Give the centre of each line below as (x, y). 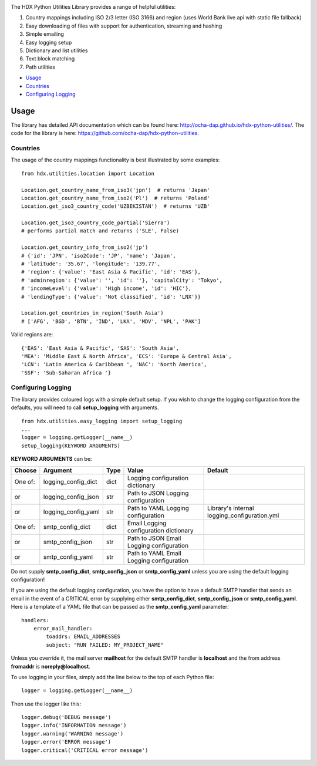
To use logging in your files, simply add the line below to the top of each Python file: (112, 677)
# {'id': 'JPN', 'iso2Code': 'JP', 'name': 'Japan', (99, 256)
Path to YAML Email (154, 553)
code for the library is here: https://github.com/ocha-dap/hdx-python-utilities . (105, 133)
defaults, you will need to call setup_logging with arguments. (85, 407)
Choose (26, 470)
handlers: (35, 620)
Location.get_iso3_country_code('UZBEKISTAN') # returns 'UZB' (116, 206)
